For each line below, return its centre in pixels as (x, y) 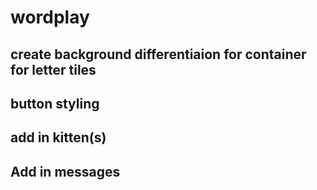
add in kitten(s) (58, 137)
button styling (55, 103)
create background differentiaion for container (158, 54)
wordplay (50, 17)
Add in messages (65, 171)
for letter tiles (53, 69)
